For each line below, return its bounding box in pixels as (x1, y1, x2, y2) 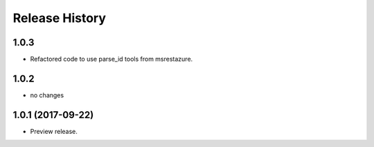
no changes (30, 90, 64, 99)
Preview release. (30, 127, 78, 135)
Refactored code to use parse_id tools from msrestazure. (30, 55, 193, 63)
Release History (12, 10, 107, 26)
